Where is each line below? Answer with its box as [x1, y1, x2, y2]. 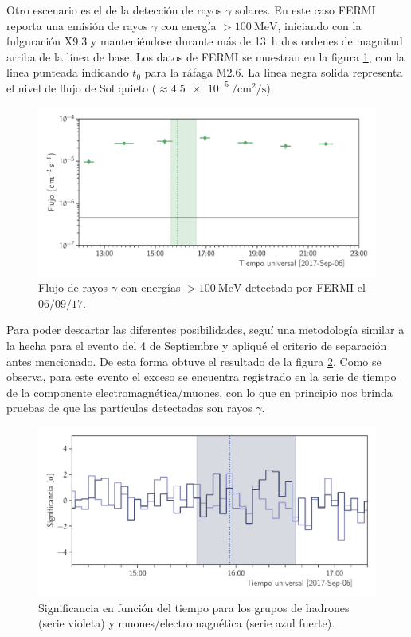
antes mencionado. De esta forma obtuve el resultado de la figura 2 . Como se [6, 352, 382, 369]
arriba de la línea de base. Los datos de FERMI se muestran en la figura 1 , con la [6, 48, 405, 65]
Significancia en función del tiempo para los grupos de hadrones [38, 599, 350, 615]
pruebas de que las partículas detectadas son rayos [6, 399, 252, 416]
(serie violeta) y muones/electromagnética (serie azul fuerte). [38, 615, 335, 631]
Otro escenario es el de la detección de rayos [6, 2, 222, 18]
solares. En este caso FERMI [235, 2, 376, 18]
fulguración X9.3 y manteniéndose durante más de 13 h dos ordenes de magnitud [6, 33, 403, 49]
